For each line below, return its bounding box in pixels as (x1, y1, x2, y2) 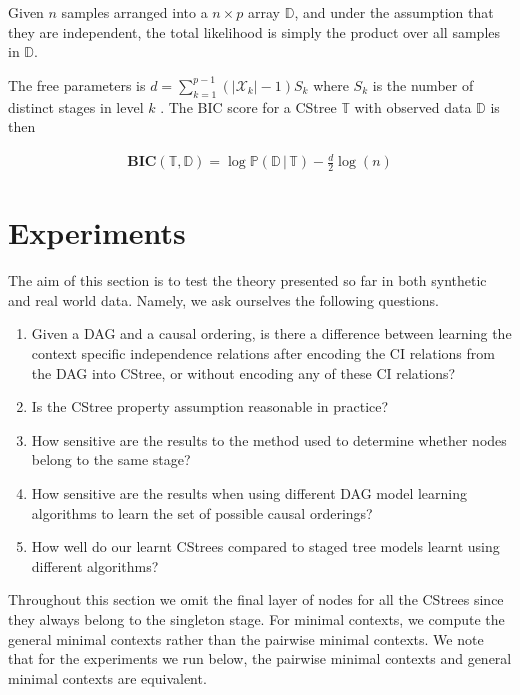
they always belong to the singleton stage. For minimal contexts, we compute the (8, 608, 505, 629)
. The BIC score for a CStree (160, 96, 337, 117)
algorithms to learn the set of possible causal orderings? (31, 502, 373, 523)
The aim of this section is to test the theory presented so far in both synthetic (8, 270, 487, 291)
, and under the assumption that (294, 2, 494, 22)
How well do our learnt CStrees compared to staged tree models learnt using (31, 536, 500, 557)
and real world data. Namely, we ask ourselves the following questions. (8, 289, 439, 310)
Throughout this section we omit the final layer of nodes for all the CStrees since (8, 589, 504, 610)
